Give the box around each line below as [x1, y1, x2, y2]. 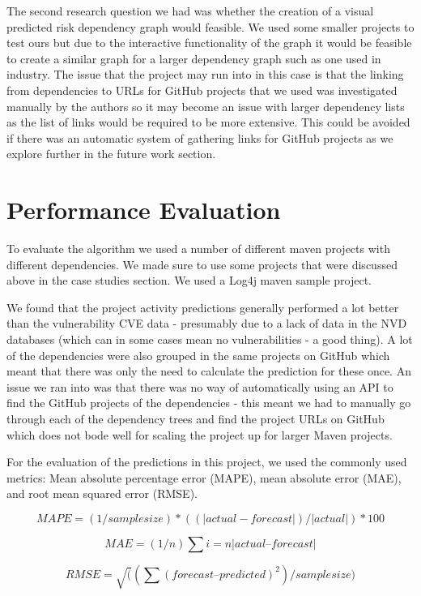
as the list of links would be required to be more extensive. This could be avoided [6, 114, 410, 131]
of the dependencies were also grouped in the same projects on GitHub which [6, 346, 390, 363]
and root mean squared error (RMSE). [6, 485, 198, 502]
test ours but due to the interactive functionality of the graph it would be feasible [6, 34, 412, 51]
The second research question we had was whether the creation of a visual [6, 2, 374, 19]
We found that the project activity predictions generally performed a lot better [6, 298, 399, 315]
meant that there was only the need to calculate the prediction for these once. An [6, 362, 411, 379]
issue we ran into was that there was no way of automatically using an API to [6, 378, 393, 395]
